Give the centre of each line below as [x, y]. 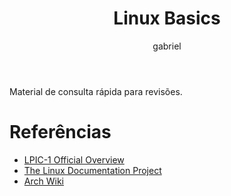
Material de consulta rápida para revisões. [96, 91]
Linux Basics [167, 18]
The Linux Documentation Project [92, 170]
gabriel [167, 46]
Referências [60, 132]
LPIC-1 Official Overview [74, 159]
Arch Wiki [43, 181]
